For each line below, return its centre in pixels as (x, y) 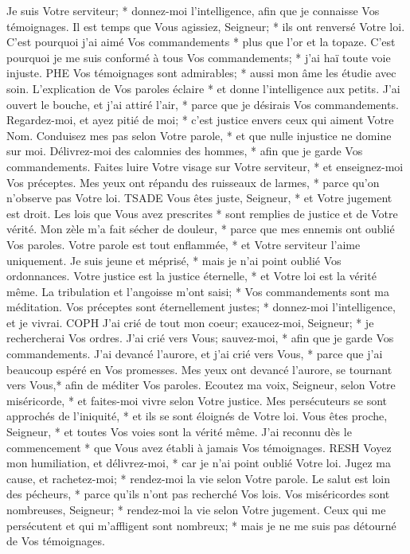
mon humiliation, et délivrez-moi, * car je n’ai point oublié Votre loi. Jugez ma (199, 463)
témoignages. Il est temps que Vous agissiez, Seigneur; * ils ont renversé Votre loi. (206, 26)
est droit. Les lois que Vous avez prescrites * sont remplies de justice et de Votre (202, 213)
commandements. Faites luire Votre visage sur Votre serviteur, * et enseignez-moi (205, 166)
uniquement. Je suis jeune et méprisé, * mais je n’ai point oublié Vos (174, 260)
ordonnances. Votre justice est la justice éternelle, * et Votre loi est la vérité (191, 276)
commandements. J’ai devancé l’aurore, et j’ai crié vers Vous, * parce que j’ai (195, 354)
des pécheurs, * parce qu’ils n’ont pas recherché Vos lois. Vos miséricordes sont (198, 494)
